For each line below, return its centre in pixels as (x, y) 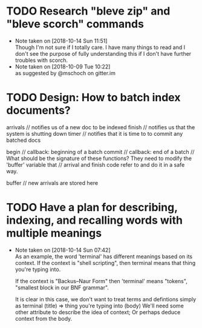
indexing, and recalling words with (95, 220)
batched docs (24, 140)
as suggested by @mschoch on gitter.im (65, 73)
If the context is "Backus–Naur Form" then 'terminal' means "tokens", (101, 281)
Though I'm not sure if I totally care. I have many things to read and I (100, 47)
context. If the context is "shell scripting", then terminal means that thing (105, 263)
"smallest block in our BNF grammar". (62, 287)
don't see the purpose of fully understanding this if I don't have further (103, 53)
